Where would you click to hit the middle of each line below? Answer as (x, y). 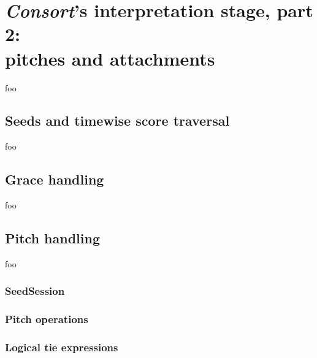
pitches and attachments (110, 58)
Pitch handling (53, 238)
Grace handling (55, 179)
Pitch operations (47, 319)
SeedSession (35, 291)
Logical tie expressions (62, 347)
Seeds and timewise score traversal (117, 120)
